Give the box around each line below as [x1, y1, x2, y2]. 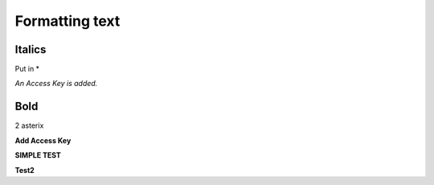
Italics [14, 43, 47, 56]
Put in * [14, 64, 40, 74]
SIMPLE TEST [14, 150, 62, 160]
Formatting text [14, 12, 121, 30]
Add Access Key [14, 135, 72, 145]
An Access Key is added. [14, 79, 98, 88]
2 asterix [14, 121, 44, 130]
